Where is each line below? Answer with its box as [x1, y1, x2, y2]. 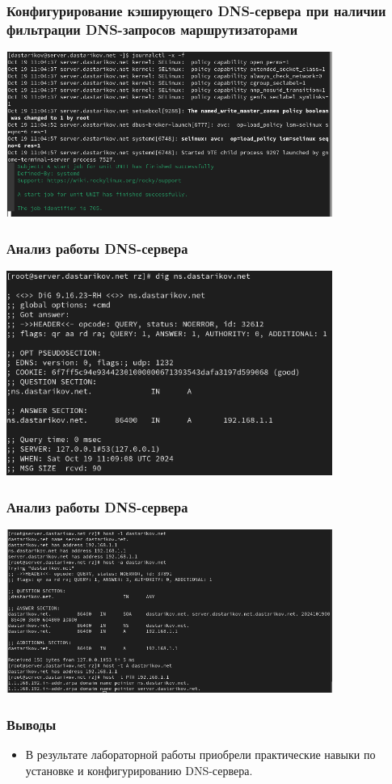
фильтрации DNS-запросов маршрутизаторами [6, 19, 298, 39]
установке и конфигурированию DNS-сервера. [25, 761, 253, 778]
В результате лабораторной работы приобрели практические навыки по [25, 745, 376, 762]
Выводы [6, 714, 57, 734]
